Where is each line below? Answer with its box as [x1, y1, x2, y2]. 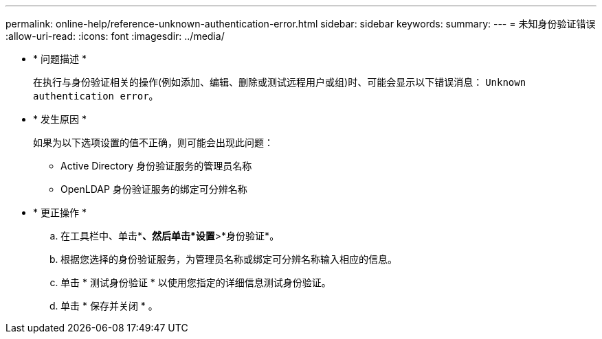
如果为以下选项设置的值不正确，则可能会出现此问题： [33, 137, 274, 148]
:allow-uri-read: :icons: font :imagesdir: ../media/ [5, 30, 225, 42]
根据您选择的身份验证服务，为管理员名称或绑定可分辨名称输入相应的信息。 [60, 253, 397, 265]
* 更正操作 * [33, 207, 87, 218]
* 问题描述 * [33, 53, 87, 65]
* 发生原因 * [33, 113, 87, 125]
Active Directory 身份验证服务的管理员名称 [60, 160, 252, 172]
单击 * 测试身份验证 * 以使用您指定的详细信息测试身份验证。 [60, 277, 331, 288]
